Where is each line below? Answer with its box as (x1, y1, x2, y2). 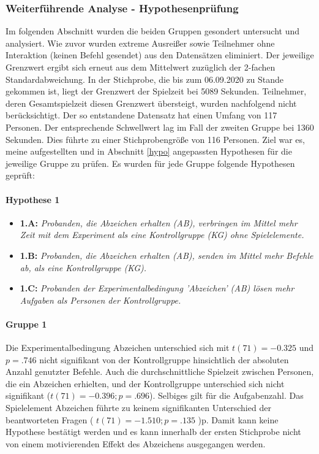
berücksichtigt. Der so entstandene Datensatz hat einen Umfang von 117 (6, 109, 277, 121)
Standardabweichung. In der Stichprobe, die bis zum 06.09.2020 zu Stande (6, 72, 284, 85)
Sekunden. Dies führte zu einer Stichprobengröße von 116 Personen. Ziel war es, (6, 133, 305, 145)
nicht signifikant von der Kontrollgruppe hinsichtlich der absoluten (39, 353, 289, 366)
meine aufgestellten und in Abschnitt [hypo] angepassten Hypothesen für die (6, 145, 292, 158)
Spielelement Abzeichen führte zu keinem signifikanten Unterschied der (6, 401, 271, 414)
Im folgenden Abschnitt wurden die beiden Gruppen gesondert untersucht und (6, 25, 300, 37)
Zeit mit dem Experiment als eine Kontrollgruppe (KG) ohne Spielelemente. (20, 228, 304, 241)
